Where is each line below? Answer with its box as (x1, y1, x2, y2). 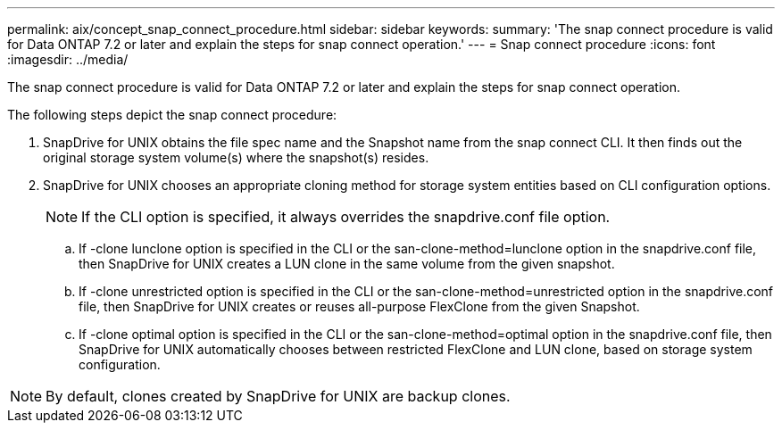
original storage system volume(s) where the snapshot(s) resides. (43, 150, 429, 165)
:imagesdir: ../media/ (7, 52, 129, 67)
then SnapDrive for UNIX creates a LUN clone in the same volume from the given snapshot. (79, 256, 615, 271)
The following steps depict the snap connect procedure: (7, 107, 337, 122)
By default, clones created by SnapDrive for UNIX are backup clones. (46, 387, 511, 405)
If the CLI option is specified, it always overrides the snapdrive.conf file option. (81, 208, 611, 226)
